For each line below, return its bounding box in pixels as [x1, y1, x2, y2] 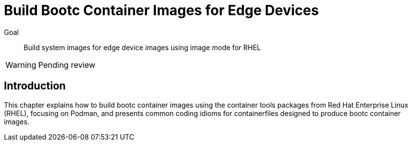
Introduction [4, 80, 66, 92]
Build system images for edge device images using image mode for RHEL [24, 43, 261, 52]
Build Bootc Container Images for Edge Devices [4, 2, 319, 19]
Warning [5, 59, 36, 70]
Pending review [38, 59, 95, 70]
